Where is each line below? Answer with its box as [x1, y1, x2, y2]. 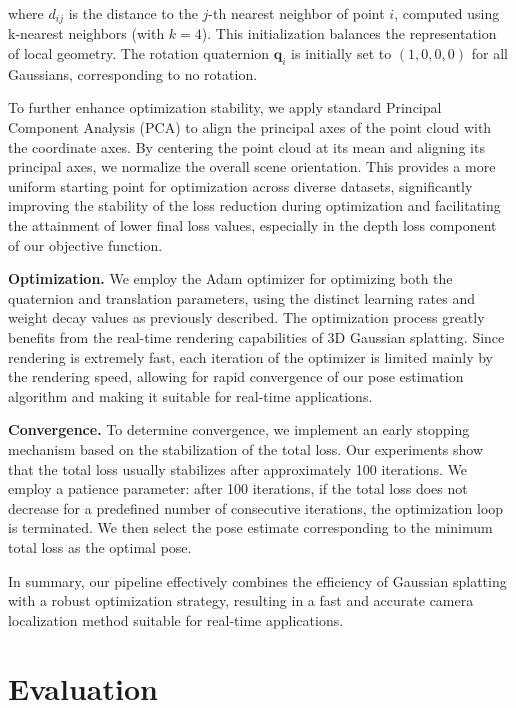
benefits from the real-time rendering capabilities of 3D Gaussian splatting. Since [8, 326, 505, 347]
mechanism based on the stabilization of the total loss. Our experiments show [8, 438, 484, 459]
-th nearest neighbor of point [208, 3, 385, 23]
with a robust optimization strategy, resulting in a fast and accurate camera [8, 590, 474, 611]
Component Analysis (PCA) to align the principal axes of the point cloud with [8, 117, 492, 138]
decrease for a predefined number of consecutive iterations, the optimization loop [8, 497, 504, 518]
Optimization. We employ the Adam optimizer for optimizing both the [8, 268, 453, 289]
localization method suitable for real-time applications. [8, 609, 344, 630]
